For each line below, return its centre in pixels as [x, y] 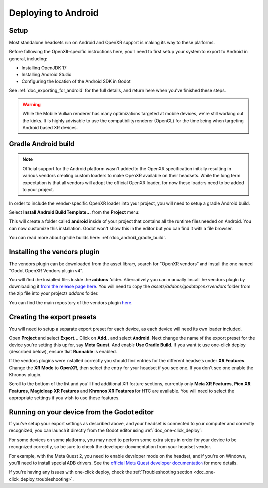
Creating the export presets [53, 317]
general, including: [28, 58]
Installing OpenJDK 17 [44, 68]
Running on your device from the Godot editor [81, 412]
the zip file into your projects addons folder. [54, 293]
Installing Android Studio [47, 74]
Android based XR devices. [50, 127]
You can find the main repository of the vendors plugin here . [71, 302]
